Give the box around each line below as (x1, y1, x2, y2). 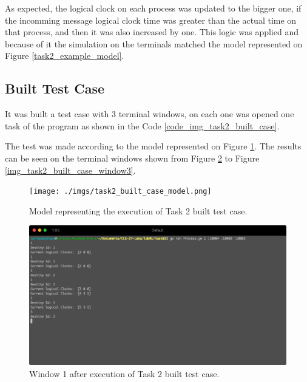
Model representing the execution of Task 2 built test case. (29, 204, 248, 217)
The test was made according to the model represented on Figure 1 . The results (5, 140, 302, 152)
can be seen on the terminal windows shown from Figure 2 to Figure (5, 151, 260, 164)
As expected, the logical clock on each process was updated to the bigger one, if (5, 2, 302, 14)
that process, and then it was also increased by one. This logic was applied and (5, 26, 299, 38)
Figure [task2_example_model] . (5, 49, 124, 62)
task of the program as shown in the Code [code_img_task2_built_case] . (5, 119, 280, 132)
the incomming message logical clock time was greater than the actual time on (5, 13, 297, 26)
